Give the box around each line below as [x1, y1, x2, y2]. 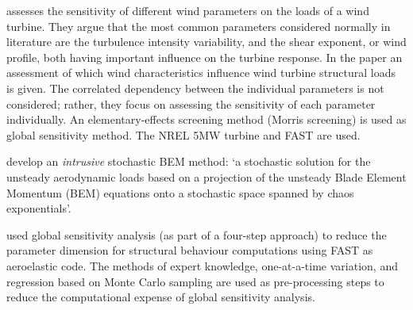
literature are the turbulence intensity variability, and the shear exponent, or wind [6, 33, 407, 50]
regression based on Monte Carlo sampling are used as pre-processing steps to [6, 273, 384, 289]
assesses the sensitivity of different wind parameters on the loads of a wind [6, 2, 369, 18]
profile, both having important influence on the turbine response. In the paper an [6, 48, 403, 65]
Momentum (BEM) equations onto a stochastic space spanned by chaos [6, 184, 354, 201]
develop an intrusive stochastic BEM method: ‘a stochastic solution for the [6, 153, 371, 170]
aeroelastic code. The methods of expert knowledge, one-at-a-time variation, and [6, 257, 398, 274]
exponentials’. [6, 200, 71, 216]
